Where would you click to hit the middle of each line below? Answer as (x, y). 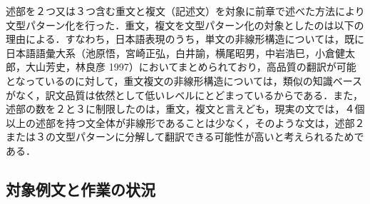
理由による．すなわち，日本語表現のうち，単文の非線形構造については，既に (185, 39)
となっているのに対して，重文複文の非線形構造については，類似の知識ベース (184, 80)
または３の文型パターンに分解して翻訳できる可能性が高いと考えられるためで (185, 137)
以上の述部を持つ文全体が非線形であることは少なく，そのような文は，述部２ (185, 122)
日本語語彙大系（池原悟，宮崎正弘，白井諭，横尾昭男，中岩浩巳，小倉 (170, 52)
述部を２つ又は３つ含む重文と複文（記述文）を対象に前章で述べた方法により (185, 11)
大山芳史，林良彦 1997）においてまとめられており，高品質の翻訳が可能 (191, 67)
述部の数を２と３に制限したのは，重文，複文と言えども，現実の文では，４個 (185, 109)
